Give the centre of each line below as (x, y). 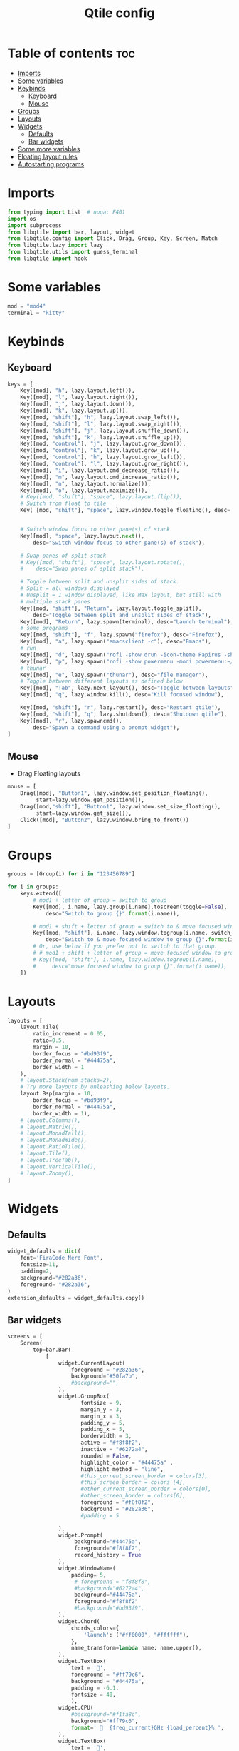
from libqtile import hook (47, 259)
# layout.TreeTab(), (51, 1160)
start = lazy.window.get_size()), (84, 813)
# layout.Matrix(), (49, 1127)
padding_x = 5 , (103, 1430)
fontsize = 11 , (39, 1265)
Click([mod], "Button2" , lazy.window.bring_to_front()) (105, 820)
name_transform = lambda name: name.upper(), (136, 1648)
